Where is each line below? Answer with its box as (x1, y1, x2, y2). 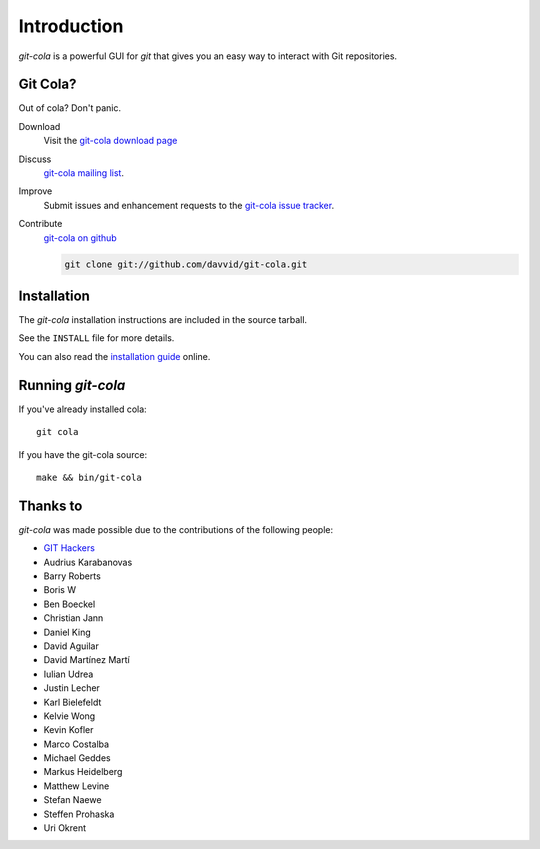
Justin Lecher (43, 682, 100, 694)
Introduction (18, 15, 124, 37)
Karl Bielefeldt (43, 696, 102, 708)
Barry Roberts (43, 570, 102, 582)
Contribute (18, 218, 63, 230)
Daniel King (43, 626, 91, 638)
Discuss (18, 153, 52, 165)
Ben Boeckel (43, 598, 96, 610)
